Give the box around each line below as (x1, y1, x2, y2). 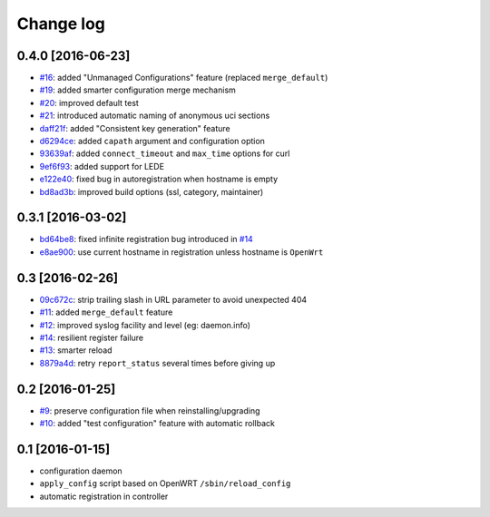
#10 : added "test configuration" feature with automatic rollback (39, 418, 276, 429)
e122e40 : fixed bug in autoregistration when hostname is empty (39, 173, 279, 185)
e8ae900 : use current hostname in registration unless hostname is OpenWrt (39, 246, 324, 258)
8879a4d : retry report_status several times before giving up (39, 357, 276, 368)
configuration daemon (39, 465, 122, 476)
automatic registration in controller (39, 491, 169, 502)
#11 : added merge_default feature (39, 307, 173, 317)
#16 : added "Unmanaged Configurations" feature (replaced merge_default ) (39, 73, 328, 83)
